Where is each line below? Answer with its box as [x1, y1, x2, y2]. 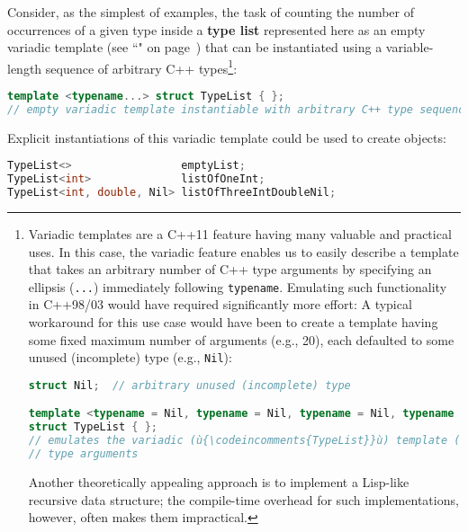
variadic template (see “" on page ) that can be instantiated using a [7, 38, 382, 57]
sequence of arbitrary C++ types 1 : [45, 56, 238, 77]
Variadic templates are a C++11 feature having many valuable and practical [28, 225, 452, 243]
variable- [385, 38, 434, 57]
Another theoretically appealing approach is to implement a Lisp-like [28, 472, 409, 491]
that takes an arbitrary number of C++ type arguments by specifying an [28, 260, 432, 279]
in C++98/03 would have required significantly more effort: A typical [28, 295, 412, 314]
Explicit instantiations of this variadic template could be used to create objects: [7, 128, 446, 146]
